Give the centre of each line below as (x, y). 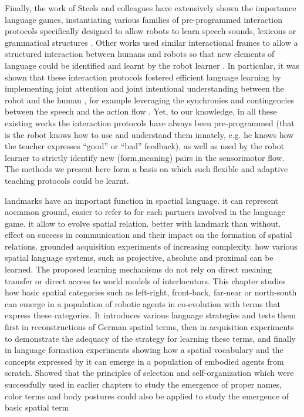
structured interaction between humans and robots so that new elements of (140, 54)
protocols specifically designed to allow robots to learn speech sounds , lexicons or (151, 31)
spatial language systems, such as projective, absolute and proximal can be (139, 258)
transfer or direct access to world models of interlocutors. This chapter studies (145, 280)
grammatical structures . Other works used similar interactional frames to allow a (151, 42)
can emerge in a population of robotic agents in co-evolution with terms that (143, 303)
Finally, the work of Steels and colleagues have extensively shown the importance (151, 8)
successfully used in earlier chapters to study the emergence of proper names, (143, 384)
